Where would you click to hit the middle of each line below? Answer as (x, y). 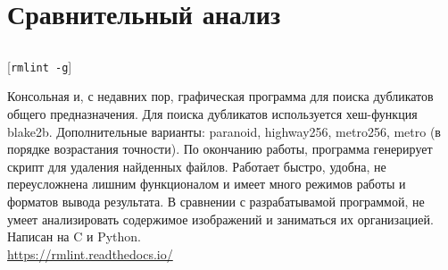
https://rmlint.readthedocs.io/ (90, 253)
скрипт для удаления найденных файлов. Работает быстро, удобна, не (197, 166)
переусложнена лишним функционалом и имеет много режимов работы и (207, 184)
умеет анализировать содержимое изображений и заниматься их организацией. (220, 219)
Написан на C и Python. (75, 236)
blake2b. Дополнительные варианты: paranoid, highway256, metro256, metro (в (224, 131)
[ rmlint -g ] (40, 66)
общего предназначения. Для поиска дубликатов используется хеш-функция (212, 114)
